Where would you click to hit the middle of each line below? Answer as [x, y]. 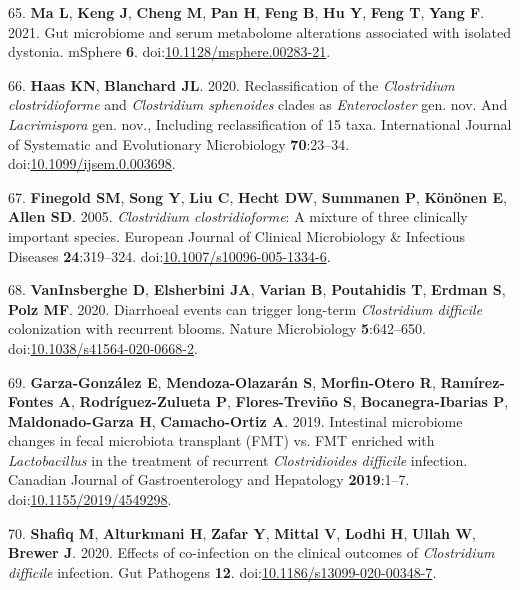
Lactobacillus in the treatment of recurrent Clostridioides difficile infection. [238, 459]
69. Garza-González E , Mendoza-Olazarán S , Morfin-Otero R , [222, 381]
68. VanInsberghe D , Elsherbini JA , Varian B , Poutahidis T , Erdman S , [257, 289]
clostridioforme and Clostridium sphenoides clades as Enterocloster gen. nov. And [258, 104]
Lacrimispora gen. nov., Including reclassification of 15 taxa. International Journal [260, 123]
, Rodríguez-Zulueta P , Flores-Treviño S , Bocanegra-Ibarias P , [289, 401]
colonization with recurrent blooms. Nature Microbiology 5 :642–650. [217, 328]
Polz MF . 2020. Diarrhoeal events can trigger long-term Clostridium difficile [245, 308]
